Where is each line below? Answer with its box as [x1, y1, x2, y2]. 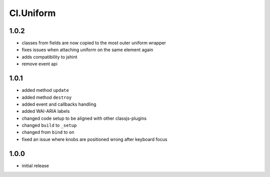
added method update [21, 87, 69, 93]
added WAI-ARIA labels [21, 108, 70, 114]
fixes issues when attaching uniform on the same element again [21, 47, 153, 53]
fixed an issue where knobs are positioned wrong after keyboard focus [21, 136, 167, 142]
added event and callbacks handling [21, 101, 96, 107]
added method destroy [21, 94, 72, 100]
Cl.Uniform [9, 8, 56, 19]
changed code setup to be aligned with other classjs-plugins [21, 115, 147, 121]
